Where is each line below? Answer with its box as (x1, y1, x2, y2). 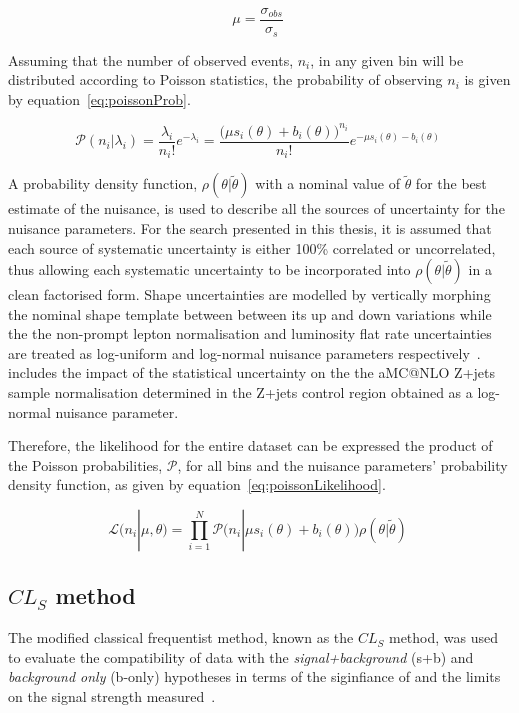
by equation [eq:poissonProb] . (8, 88, 191, 109)
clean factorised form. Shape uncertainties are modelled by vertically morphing (8, 284, 491, 305)
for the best (415, 173, 487, 194)
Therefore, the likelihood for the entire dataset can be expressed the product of (8, 435, 493, 456)
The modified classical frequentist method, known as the (8, 627, 354, 648)
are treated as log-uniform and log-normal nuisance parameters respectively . (8, 342, 481, 363)
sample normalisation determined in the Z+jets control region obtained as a (8, 382, 473, 403)
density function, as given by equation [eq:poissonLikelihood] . (8, 474, 386, 495)
